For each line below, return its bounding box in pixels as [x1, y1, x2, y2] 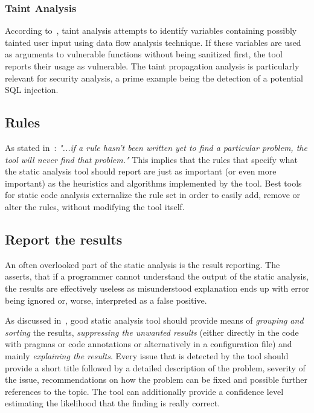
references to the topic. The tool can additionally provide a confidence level [5, 385, 284, 397]
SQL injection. [5, 83, 59, 96]
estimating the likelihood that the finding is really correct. [5, 397, 220, 409]
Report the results [5, 229, 123, 248]
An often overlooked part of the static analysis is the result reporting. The [5, 258, 280, 271]
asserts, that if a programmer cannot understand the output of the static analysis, [5, 270, 309, 283]
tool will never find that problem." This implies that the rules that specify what [5, 153, 298, 165]
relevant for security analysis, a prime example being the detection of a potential [5, 71, 303, 84]
